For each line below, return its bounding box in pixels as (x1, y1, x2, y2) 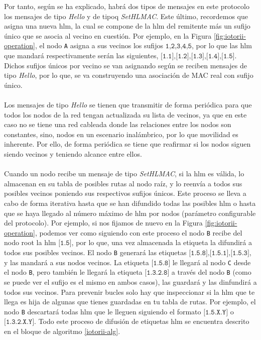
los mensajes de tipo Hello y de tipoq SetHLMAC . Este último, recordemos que (4, 11, 248, 21)
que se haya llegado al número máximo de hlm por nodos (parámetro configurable (4, 207, 256, 218)
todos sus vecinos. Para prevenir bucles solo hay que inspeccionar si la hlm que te (4, 286, 255, 297)
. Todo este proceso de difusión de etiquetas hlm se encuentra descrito (34, 316, 249, 326)
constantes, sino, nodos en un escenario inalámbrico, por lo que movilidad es (4, 129, 238, 139)
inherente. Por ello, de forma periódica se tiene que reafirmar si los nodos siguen (4, 139, 251, 149)
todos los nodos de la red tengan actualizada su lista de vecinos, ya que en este (4, 109, 247, 120)
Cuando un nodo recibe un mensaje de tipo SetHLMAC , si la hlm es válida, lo (4, 168, 244, 179)
